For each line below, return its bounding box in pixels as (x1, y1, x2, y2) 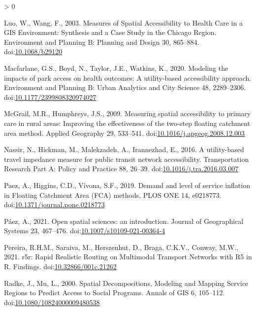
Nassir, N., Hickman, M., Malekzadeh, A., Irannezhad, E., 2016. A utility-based (4, 144, 244, 155)
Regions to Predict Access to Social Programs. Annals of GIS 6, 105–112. (4, 287, 225, 298)
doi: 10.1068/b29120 (4, 46, 63, 57)
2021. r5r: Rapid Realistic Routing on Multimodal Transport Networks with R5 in (4, 251, 252, 262)
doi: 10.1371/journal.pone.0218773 (4, 199, 105, 210)
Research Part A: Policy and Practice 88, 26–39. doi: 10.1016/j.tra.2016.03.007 (4, 163, 239, 174)
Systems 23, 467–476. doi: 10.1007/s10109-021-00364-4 (4, 225, 165, 236)
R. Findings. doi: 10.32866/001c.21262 (4, 261, 117, 272)
